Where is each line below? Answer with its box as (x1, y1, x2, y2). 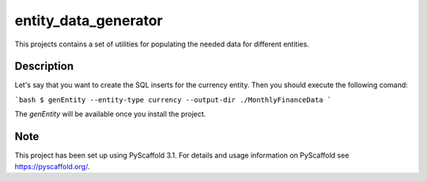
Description (14, 60, 74, 73)
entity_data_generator (14, 12, 163, 29)
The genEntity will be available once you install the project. (14, 109, 206, 119)
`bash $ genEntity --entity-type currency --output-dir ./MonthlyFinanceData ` (14, 95, 332, 104)
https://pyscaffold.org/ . (14, 161, 90, 171)
